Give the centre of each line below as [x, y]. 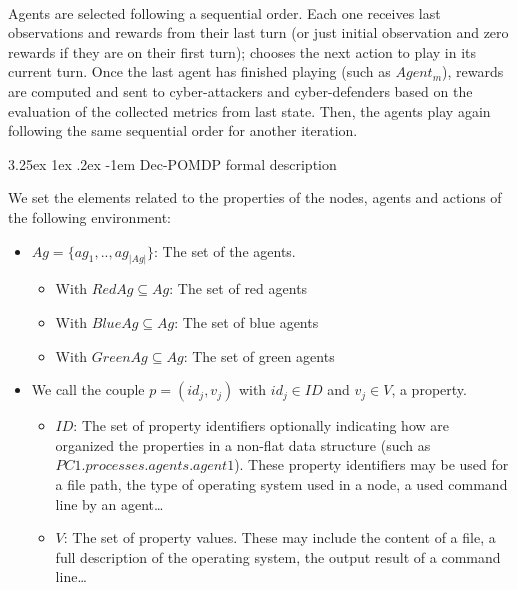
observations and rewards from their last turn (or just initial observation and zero [258, 32]
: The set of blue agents [246, 321]
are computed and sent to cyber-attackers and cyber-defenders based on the [240, 90]
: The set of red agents [238, 288]
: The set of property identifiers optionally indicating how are [261, 425]
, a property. [429, 389]
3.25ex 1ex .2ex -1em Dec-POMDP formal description [172, 163]
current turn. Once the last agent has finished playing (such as [199, 71]
